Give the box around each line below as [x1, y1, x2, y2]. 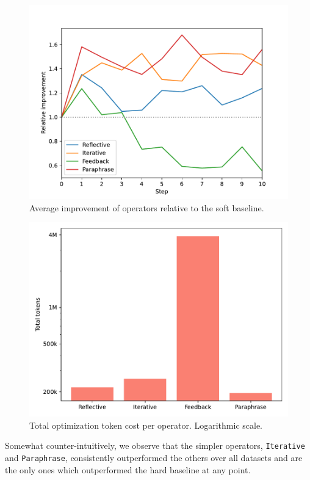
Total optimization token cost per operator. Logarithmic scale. [29, 418, 263, 431]
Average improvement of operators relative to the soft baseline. [29, 201, 264, 214]
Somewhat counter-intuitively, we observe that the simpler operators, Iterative [5, 439, 305, 452]
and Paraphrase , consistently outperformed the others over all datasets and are [5, 451, 303, 464]
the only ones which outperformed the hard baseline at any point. [5, 463, 251, 476]
